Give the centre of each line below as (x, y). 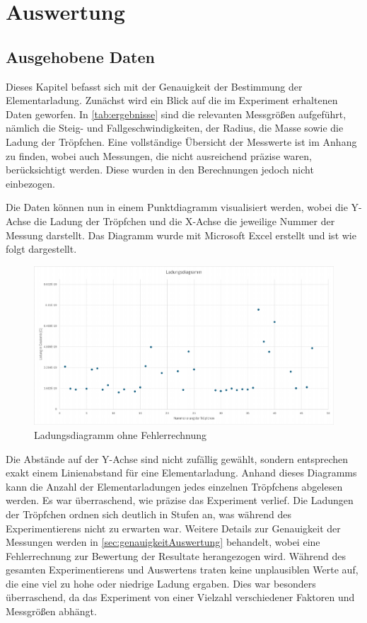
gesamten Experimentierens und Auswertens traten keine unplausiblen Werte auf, (182, 570)
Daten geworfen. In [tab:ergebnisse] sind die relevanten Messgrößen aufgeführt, (176, 114)
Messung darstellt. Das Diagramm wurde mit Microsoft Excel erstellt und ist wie (181, 235)
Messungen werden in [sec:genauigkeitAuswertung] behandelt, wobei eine (163, 542)
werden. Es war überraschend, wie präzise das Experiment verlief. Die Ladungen (180, 500)
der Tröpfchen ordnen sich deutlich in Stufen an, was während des (149, 514)
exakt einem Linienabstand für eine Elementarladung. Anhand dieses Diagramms (181, 473)
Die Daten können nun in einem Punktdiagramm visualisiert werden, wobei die (177, 207)
